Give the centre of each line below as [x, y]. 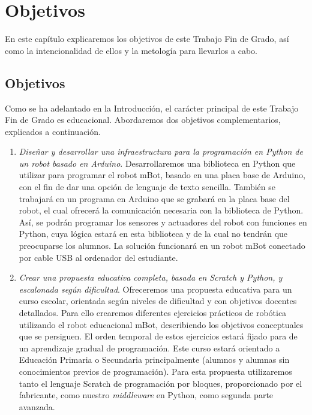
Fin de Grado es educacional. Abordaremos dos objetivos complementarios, [143, 120]
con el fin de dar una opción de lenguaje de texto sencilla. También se [147, 187]
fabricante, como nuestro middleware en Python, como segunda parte [146, 395]
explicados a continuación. [53, 131]
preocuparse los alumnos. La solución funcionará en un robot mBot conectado [162, 246]
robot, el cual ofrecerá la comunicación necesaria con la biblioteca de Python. [161, 210]
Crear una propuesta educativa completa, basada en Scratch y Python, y [151, 277]
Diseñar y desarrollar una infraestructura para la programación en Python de [161, 151]
